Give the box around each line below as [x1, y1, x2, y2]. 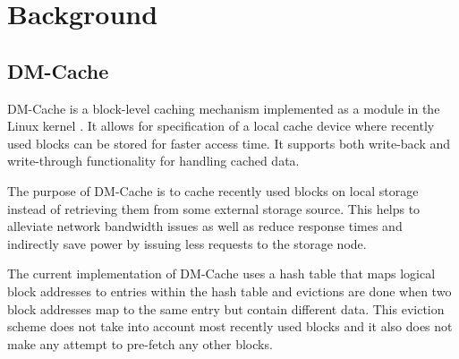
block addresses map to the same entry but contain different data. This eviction [7, 299, 445, 318]
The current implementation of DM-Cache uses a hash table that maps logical [7, 264, 436, 283]
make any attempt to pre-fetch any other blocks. [7, 334, 273, 353]
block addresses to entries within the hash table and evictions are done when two [7, 281, 452, 300]
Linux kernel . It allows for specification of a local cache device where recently [7, 116, 435, 135]
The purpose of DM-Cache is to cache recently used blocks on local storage [7, 181, 419, 200]
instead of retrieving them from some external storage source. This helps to [7, 199, 421, 218]
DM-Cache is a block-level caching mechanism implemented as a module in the [7, 98, 440, 117]
